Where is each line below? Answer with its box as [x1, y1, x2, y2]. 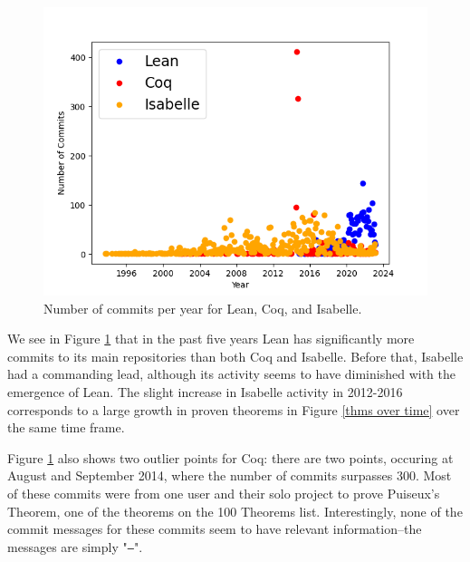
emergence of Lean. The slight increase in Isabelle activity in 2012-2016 [7, 382, 403, 401]
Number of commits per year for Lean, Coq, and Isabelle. [43, 298, 362, 317]
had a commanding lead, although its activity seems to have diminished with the [7, 364, 456, 383]
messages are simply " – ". [7, 537, 143, 556]
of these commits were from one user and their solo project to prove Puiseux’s [7, 483, 440, 502]
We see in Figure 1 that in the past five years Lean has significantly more [7, 329, 415, 348]
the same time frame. [7, 418, 125, 437]
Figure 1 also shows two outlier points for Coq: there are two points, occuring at [7, 448, 454, 467]
